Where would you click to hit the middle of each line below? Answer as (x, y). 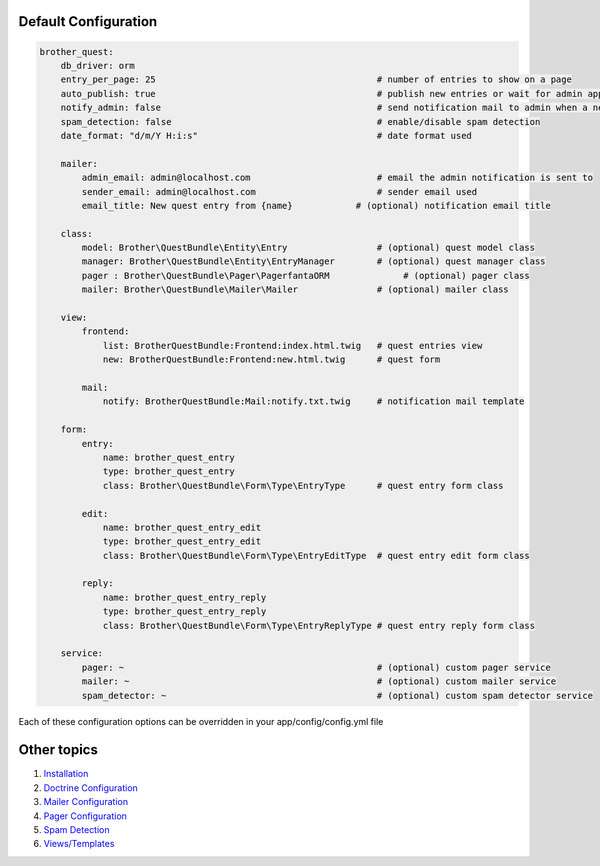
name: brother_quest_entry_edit (182, 527)
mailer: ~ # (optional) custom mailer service (319, 681)
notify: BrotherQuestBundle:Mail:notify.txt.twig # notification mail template (313, 401)
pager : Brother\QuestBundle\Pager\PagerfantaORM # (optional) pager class (305, 275)
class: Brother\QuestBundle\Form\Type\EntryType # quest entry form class (303, 485)
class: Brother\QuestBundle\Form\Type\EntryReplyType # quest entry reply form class (318, 625)
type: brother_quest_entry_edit (182, 541)
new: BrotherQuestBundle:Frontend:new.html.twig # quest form (271, 359)
